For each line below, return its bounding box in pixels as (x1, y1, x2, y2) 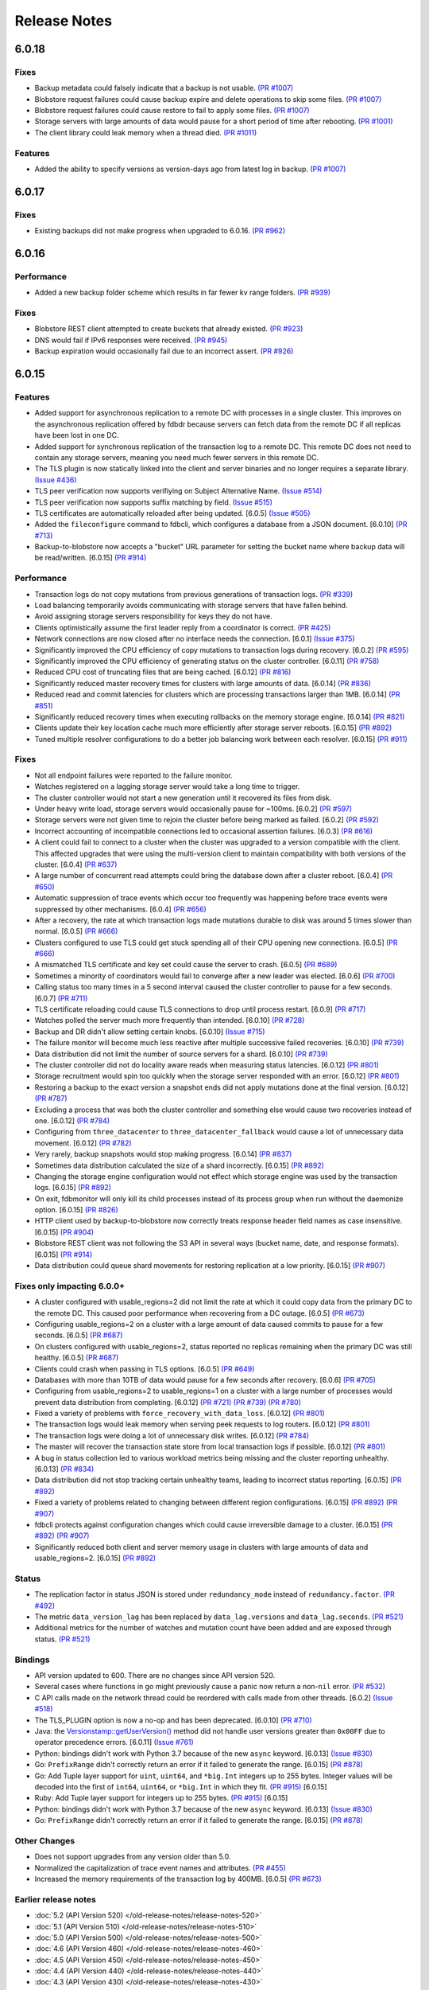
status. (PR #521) (34, 1634, 91, 1644)
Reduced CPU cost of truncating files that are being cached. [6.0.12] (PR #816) (34, 667, 292, 677)
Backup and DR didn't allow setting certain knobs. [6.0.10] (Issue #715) (34, 1027, 265, 1036)
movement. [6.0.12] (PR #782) (34, 1138, 132, 1148)
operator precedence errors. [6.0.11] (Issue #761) (34, 1738, 194, 1747)
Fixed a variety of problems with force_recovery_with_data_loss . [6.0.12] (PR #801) (34, 1409, 325, 1418)
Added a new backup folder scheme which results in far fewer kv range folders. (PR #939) (34, 287, 331, 298)
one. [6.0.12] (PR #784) (34, 1115, 110, 1126)
